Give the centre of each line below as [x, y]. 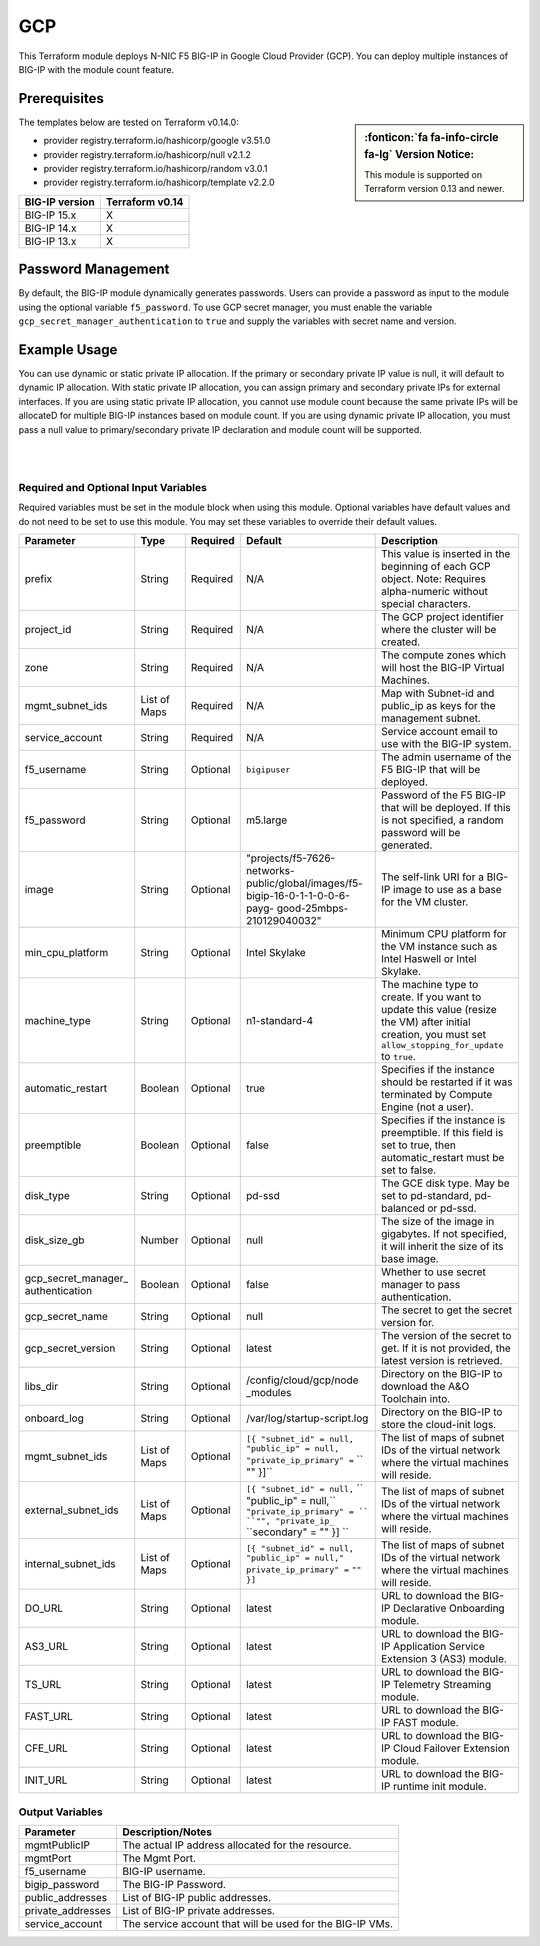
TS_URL [43, 1685]
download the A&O [425, 1387]
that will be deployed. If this [446, 808]
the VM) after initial [426, 1022]
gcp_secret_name [66, 1317]
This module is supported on [423, 174]
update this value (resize [439, 1010]
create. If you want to [431, 997]
